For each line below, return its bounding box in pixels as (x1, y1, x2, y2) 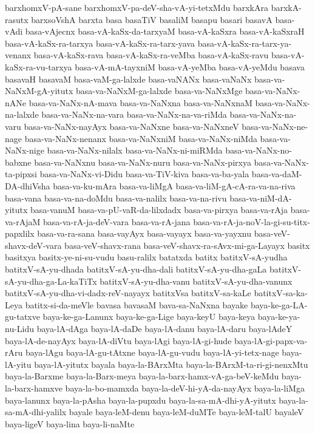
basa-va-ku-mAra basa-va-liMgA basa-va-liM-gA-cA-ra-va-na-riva (53, 179, 296, 192)
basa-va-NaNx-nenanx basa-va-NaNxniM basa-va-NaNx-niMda (24, 132, 257, 144)
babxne (5, 155, 32, 168)
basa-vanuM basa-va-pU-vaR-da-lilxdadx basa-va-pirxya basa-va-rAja (30, 203, 288, 216)
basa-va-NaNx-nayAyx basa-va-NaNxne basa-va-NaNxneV (24, 120, 239, 132)
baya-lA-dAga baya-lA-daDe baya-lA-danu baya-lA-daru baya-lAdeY (36, 322, 293, 335)
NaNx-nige (5, 144, 44, 157)
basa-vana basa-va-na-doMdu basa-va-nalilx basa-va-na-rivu (5, 191, 227, 204)
